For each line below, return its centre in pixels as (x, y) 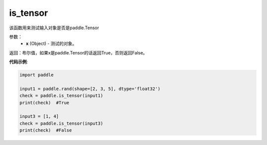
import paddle (37, 75)
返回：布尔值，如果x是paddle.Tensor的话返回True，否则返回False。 (78, 52)
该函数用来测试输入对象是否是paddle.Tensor (54, 28)
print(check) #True (44, 102)
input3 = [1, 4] (39, 117)
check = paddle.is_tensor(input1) (61, 96)
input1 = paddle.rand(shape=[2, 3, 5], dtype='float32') (90, 89)
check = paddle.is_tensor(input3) (61, 123)
